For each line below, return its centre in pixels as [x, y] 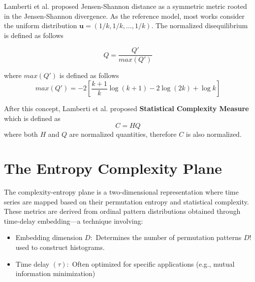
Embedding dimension [49, 237]
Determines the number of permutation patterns [169, 237]
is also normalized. [214, 134]
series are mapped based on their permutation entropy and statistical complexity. [127, 201]
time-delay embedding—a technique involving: [74, 221]
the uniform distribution [41, 25]
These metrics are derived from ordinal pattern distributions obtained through [122, 211]
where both [21, 134]
